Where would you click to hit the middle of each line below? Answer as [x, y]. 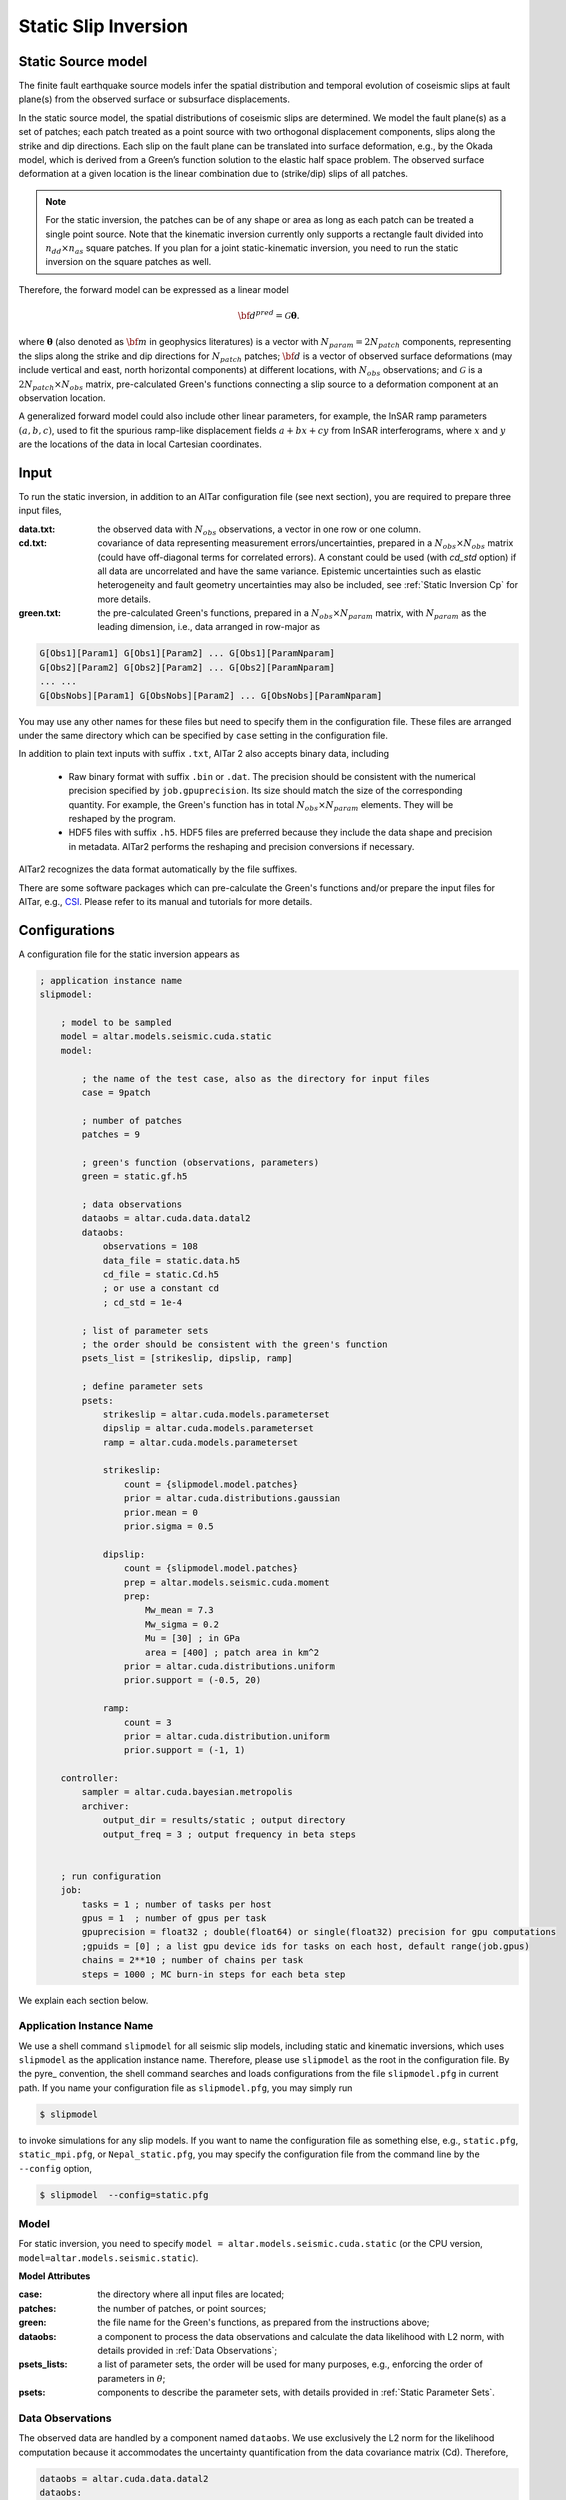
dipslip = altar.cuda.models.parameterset [208, 1428]
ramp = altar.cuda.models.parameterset [200, 1442]
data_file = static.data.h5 [171, 1260]
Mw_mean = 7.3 [179, 1610]
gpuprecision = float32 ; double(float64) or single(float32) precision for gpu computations [319, 1932]
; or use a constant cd [161, 1288]
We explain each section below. [83, 2000]
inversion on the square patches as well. [128, 262]
